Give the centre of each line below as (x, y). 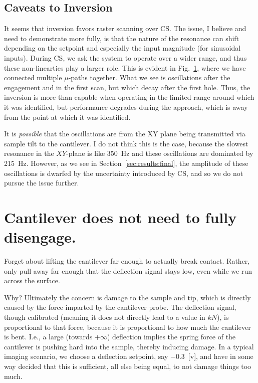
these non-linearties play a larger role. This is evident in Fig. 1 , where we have (125, 67)
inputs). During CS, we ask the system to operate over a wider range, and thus (125, 57)
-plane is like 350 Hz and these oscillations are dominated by (160, 153)
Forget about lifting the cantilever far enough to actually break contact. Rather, (127, 261)
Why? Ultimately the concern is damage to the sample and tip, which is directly (127, 297)
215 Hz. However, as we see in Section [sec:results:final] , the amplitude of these (126, 163)
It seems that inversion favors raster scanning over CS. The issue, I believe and (125, 28)
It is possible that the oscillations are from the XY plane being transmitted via (125, 134)
